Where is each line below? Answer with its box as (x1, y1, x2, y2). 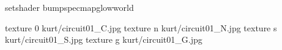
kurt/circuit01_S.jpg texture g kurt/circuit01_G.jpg (5, 33, 202, 46)
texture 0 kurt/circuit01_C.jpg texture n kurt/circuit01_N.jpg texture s (5, 21, 277, 34)
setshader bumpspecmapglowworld (5, 1, 134, 13)
